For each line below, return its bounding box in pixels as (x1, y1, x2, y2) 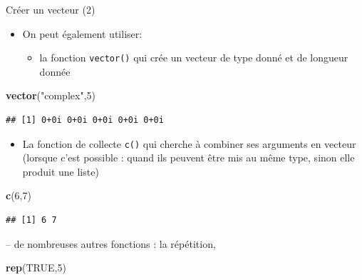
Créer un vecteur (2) (6, 2, 95, 16)
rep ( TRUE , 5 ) (6, 260, 66, 275)
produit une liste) (22, 164, 99, 179)
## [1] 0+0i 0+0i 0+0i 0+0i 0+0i (6, 115, 164, 126)
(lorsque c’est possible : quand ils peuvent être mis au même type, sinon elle (22, 150, 355, 165)
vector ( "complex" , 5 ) (6, 88, 95, 103)
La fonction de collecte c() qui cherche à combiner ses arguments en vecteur (22, 136, 356, 151)
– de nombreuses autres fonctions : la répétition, (6, 236, 216, 251)
